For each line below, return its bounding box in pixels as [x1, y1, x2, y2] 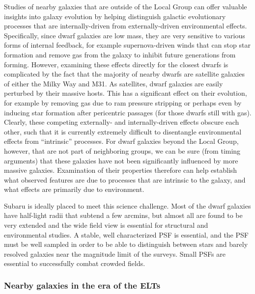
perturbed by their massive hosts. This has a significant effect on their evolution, [4, 88, 247, 98]
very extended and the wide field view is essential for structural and [4, 220, 208, 230]
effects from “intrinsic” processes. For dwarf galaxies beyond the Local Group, [4, 136, 239, 146]
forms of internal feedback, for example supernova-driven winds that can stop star [4, 40, 251, 50]
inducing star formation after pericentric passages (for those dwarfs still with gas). [4, 107, 252, 117]
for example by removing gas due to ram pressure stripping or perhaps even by [4, 97, 242, 107]
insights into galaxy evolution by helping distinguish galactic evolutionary [4, 11, 226, 21]
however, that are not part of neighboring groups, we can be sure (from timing [4, 145, 241, 156]
